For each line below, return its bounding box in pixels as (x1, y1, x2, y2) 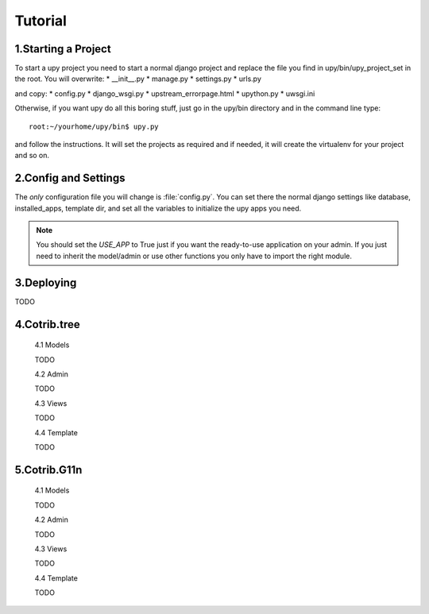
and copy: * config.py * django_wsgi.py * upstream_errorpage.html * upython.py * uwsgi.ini (14, 88, 315, 98)
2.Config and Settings (14, 172, 126, 185)
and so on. (14, 151, 50, 160)
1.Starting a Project (14, 42, 111, 56)
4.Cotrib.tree (14, 318, 81, 331)
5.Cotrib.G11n (14, 463, 83, 477)
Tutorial (14, 12, 68, 29)
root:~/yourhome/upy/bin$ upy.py (29, 122, 159, 131)
